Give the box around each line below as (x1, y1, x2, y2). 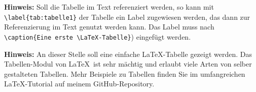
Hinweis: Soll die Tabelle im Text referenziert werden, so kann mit (4, 2, 214, 12)
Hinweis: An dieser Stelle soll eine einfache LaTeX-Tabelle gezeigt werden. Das (4, 48, 252, 59)
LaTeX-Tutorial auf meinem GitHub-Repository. (4, 78, 155, 89)
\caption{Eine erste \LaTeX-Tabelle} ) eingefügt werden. (4, 31, 191, 42)
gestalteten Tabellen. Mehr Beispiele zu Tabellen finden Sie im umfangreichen (4, 68, 245, 79)
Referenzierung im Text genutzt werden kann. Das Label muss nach (4, 21, 214, 32)
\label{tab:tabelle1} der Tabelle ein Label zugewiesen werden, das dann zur (4, 11, 250, 22)
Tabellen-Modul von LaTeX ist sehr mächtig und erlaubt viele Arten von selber (4, 58, 252, 69)
